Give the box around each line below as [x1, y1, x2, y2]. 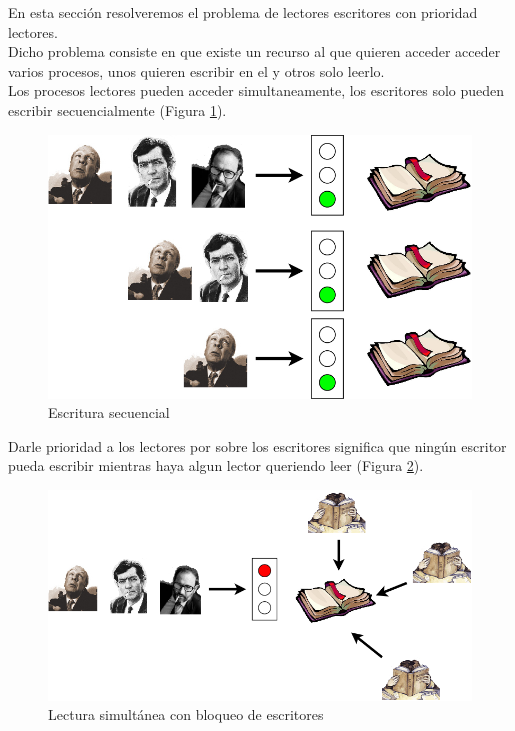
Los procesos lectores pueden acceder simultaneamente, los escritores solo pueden [8, 80, 505, 101]
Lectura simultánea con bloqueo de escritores [48, 704, 324, 725]
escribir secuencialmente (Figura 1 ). [8, 99, 227, 120]
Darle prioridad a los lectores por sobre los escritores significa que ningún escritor [8, 435, 507, 456]
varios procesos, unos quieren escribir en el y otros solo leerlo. [8, 60, 385, 81]
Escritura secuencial [48, 402, 170, 423]
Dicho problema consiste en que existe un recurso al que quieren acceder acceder [8, 41, 501, 62]
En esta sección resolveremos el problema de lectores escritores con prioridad [8, 2, 478, 22]
